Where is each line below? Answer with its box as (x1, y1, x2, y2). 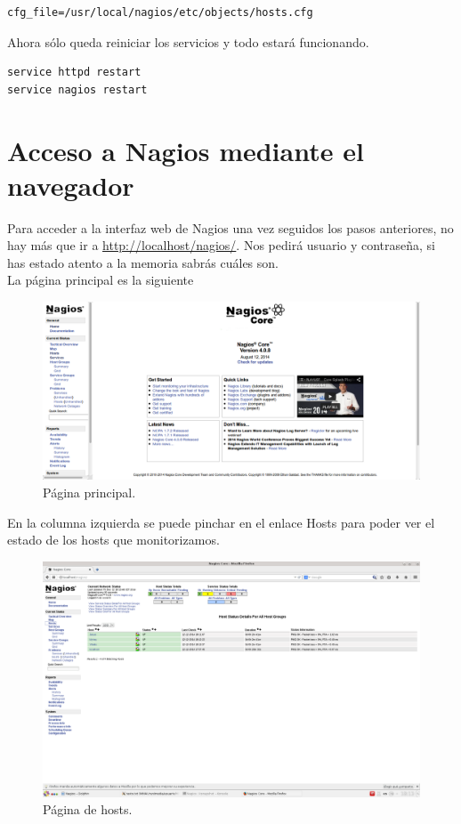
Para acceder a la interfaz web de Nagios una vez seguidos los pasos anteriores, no (7, 218, 454, 237)
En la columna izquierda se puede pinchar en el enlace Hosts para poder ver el (7, 513, 435, 531)
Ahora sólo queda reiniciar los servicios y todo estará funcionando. (7, 32, 369, 51)
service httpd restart (7, 66, 142, 79)
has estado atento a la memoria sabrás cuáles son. (7, 253, 279, 271)
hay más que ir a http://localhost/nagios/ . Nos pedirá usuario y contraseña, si (7, 236, 435, 254)
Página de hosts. (43, 800, 133, 819)
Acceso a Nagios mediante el (7, 132, 364, 168)
